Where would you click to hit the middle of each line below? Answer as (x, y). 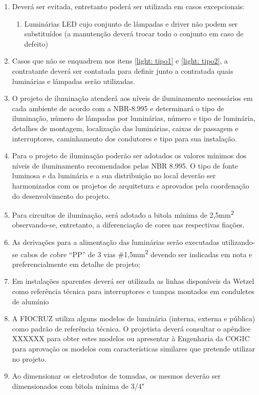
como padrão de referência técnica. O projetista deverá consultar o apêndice (131, 328)
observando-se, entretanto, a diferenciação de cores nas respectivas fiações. (128, 225)
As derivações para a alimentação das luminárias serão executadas (116, 242)
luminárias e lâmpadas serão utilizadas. (73, 81)
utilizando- (239, 242)
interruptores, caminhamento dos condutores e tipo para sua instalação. (124, 138)
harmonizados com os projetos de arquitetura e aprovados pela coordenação (131, 185)
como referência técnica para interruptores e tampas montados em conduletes (133, 291)
